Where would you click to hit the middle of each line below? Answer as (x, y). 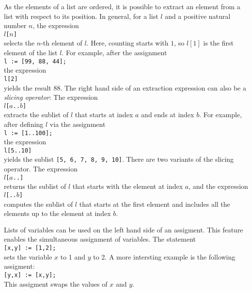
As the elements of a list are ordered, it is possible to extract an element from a (122, 6)
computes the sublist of (39, 204)
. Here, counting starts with (127, 43)
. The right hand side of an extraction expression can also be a (153, 87)
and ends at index (168, 115)
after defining (24, 124)
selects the (19, 43)
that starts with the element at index (128, 186)
